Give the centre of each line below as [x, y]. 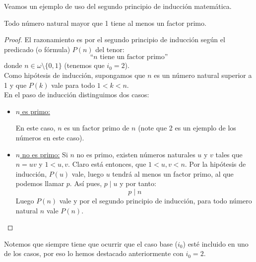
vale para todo [73, 85]
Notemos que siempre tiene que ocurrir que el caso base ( [91, 243]
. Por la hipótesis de [215, 164]
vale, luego [88, 173]
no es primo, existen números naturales [136, 154]
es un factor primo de [97, 128]
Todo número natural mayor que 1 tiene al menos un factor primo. [105, 23]
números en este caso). [50, 137]
